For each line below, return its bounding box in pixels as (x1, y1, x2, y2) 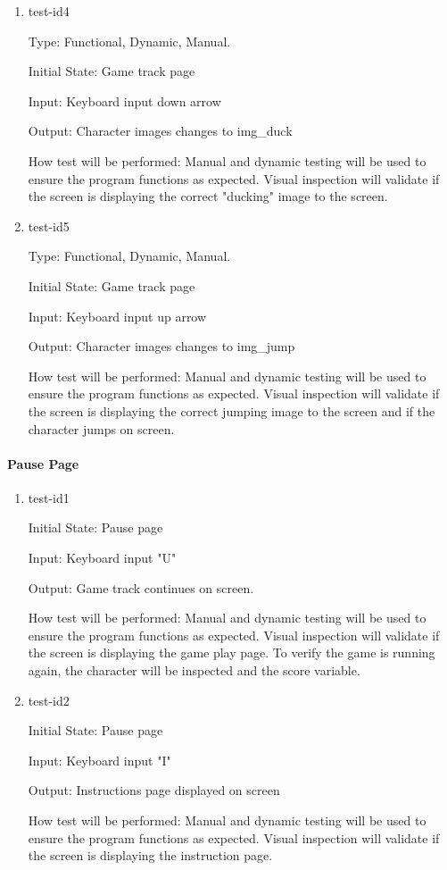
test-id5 (28, 216, 70, 235)
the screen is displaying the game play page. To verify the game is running (28, 643, 435, 662)
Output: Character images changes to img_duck (28, 121, 293, 140)
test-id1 (28, 488, 70, 506)
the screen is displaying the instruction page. (28, 846, 273, 865)
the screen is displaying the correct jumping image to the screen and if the (28, 401, 435, 420)
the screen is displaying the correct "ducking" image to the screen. (28, 187, 388, 205)
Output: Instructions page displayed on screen (28, 781, 280, 799)
